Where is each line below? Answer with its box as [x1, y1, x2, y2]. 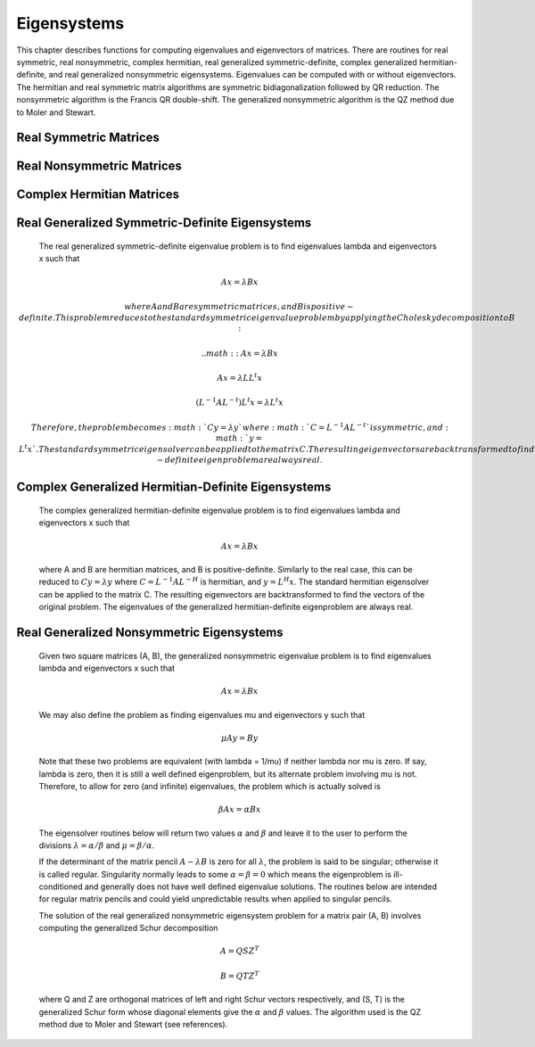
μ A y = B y [220, 732, 259, 743]
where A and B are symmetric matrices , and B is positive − [123, 301, 354, 311]
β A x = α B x [218, 804, 261, 815]
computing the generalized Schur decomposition [38, 923, 218, 934]
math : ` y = [215, 433, 263, 443]
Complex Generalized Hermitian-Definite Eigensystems [16, 480, 332, 495]
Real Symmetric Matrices [16, 130, 160, 145]
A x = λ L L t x [217, 371, 263, 383]
